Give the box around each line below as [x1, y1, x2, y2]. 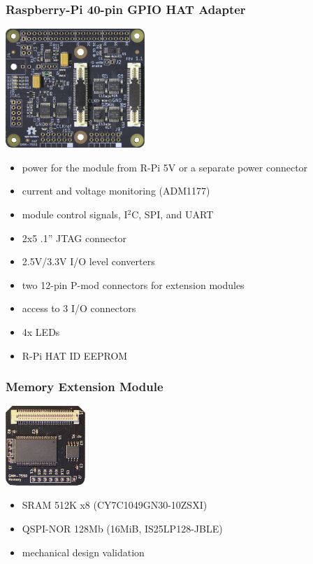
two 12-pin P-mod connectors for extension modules [22, 277, 245, 292]
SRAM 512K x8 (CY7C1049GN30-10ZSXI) [22, 498, 208, 512]
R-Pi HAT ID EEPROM [22, 348, 128, 362]
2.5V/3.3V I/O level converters [22, 254, 155, 269]
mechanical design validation [22, 544, 145, 559]
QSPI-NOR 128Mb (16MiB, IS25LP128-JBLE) [22, 521, 223, 536]
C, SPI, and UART [131, 207, 214, 222]
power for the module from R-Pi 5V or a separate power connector [22, 160, 308, 174]
